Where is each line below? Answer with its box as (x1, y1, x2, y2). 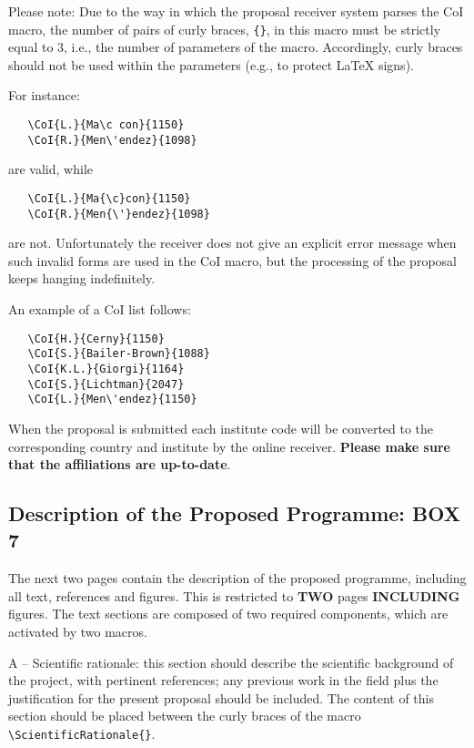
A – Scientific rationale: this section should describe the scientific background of (8, 652, 454, 671)
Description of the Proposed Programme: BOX (8, 499, 460, 528)
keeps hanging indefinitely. (8, 269, 156, 288)
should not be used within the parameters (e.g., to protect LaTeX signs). (8, 55, 414, 74)
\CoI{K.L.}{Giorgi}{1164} (27, 362, 185, 375)
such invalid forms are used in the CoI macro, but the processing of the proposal (8, 251, 457, 270)
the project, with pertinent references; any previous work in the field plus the (8, 671, 439, 690)
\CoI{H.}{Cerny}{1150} (27, 332, 165, 345)
